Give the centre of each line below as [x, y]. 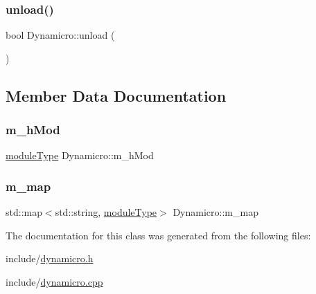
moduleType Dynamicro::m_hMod [80, 155]
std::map [24, 212]
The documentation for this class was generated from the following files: [158, 235]
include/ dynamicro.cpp [54, 282]
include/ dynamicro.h [50, 258]
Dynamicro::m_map [216, 212]
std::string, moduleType [106, 212]
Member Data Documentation [116, 95]
